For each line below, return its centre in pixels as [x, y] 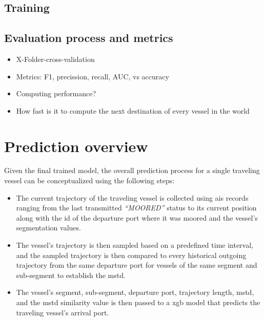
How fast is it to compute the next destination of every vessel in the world [133, 110]
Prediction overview [76, 146]
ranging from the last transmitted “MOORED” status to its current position [136, 208]
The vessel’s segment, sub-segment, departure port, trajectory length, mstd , [135, 292]
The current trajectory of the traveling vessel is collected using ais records [132, 197]
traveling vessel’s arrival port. [63, 312]
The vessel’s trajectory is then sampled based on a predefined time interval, [135, 245]
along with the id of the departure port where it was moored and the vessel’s [137, 217]
